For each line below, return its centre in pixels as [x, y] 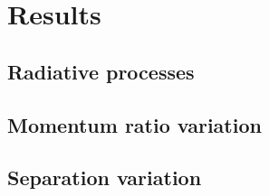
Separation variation [105, 177]
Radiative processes [101, 71]
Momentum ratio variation [134, 124]
